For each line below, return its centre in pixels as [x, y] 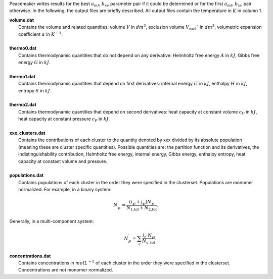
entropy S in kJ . [35, 90]
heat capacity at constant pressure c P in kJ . [64, 120]
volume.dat [22, 20]
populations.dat [27, 175]
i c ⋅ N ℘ [149, 236]
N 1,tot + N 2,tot [142, 208]
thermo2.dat [23, 105]
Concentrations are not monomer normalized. [66, 270]
